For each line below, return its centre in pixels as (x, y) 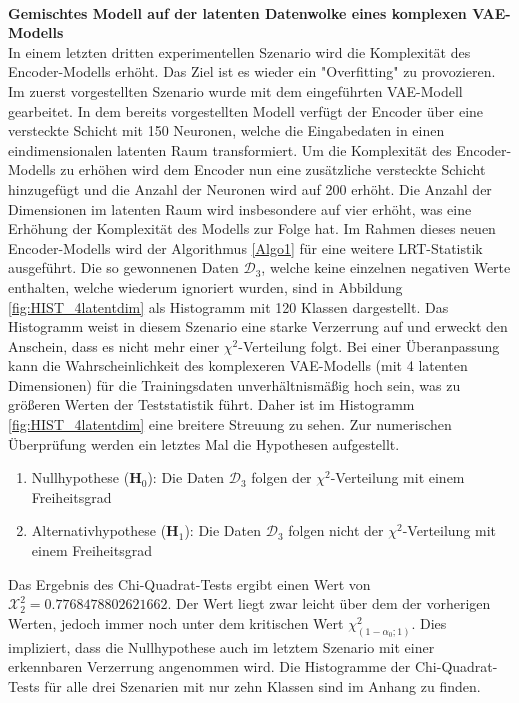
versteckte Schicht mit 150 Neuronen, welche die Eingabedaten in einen (226, 130)
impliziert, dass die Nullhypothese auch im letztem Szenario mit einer (221, 646)
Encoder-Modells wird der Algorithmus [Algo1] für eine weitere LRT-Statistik (245, 247)
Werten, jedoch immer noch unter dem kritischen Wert (176, 622)
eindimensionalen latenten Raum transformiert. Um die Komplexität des (230, 149)
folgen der (281, 477)
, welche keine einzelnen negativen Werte (386, 267)
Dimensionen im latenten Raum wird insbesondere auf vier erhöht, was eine (240, 208)
